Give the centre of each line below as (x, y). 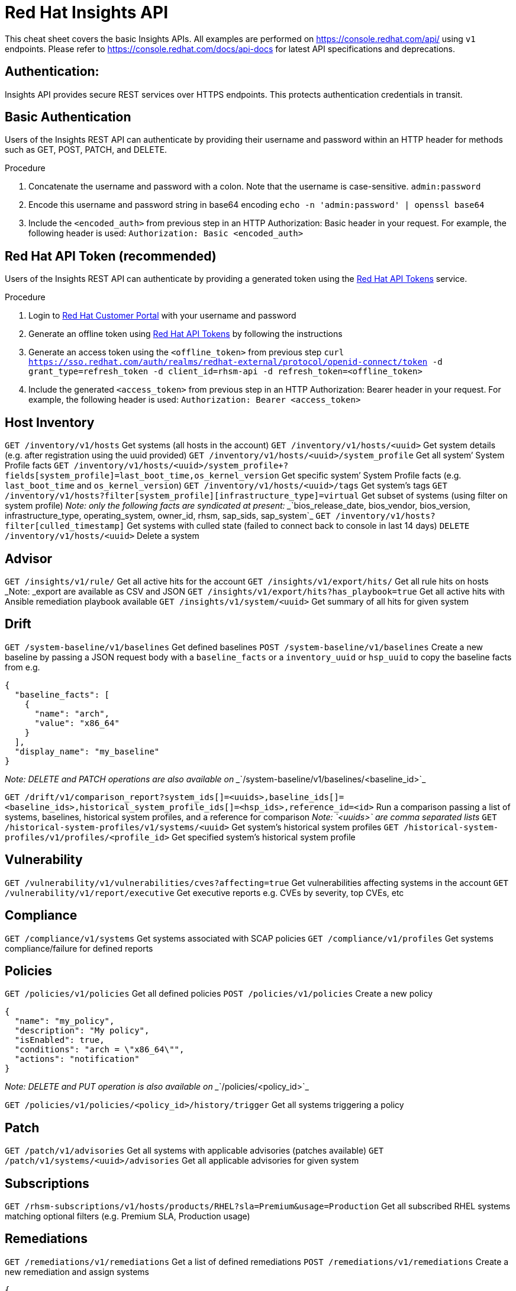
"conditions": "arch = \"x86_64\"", (99, 1050)
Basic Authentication (68, 117)
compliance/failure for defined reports (79, 948)
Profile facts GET (37, 465)
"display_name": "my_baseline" (87, 751)
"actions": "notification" (77, 1059)
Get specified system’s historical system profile (264, 837)
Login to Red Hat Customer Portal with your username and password (162, 316)
